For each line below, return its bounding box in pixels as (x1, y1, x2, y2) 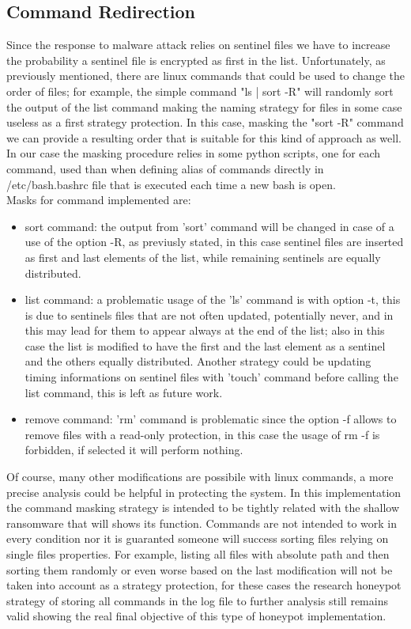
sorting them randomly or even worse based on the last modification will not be (6, 561, 393, 578)
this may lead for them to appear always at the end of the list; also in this (25, 322, 385, 339)
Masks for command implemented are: (6, 191, 191, 208)
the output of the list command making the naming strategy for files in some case (6, 98, 402, 115)
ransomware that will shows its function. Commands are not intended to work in (6, 514, 398, 531)
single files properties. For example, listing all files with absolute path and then (6, 546, 390, 563)
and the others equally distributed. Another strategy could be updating (25, 353, 371, 369)
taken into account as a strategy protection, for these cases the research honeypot (6, 577, 402, 593)
